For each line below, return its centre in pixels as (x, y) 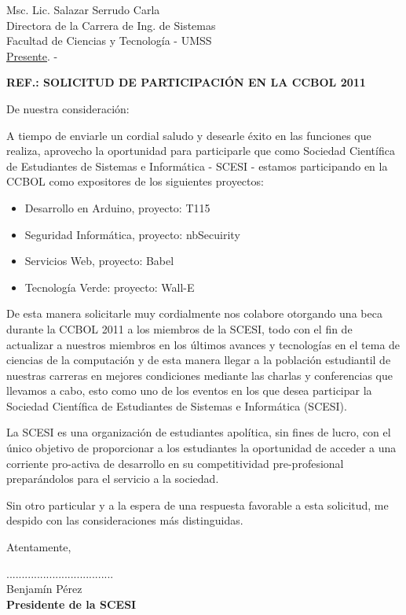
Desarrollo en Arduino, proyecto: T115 (117, 207)
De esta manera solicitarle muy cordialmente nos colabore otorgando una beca (194, 313)
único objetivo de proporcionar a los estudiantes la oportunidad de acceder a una (201, 448)
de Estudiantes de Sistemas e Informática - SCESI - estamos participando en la (197, 166)
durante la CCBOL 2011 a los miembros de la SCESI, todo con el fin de (179, 328)
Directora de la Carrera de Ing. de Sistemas (111, 25)
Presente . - (32, 55)
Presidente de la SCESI (71, 604)
